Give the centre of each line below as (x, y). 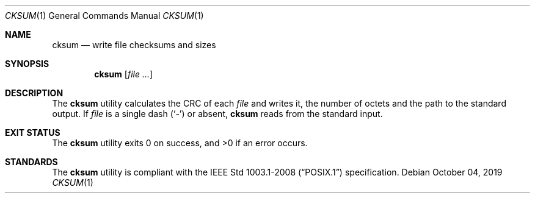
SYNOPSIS (27, 64)
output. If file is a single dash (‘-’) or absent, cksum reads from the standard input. (217, 114)
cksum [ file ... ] (124, 74)
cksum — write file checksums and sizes (134, 45)
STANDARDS (31, 162)
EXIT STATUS (33, 133)
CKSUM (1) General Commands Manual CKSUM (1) (104, 16)
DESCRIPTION (34, 93)
